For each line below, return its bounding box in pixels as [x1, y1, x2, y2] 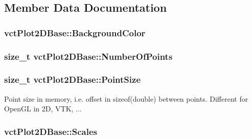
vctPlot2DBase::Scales [4, 125, 97, 137]
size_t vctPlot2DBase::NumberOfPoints [4, 50, 173, 62]
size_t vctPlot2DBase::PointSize [4, 73, 141, 86]
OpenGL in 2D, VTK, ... [4, 103, 82, 114]
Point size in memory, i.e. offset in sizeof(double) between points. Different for [4, 93, 248, 104]
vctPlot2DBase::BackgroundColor [4, 26, 146, 39]
